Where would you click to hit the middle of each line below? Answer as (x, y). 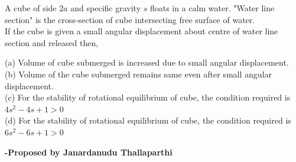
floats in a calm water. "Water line (212, 8)
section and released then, (52, 42)
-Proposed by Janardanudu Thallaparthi (89, 152)
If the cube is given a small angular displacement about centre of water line (142, 31)
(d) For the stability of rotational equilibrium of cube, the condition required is (148, 120)
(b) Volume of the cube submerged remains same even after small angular (138, 74)
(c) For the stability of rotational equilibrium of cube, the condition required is (148, 97)
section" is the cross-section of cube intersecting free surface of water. (130, 19)
